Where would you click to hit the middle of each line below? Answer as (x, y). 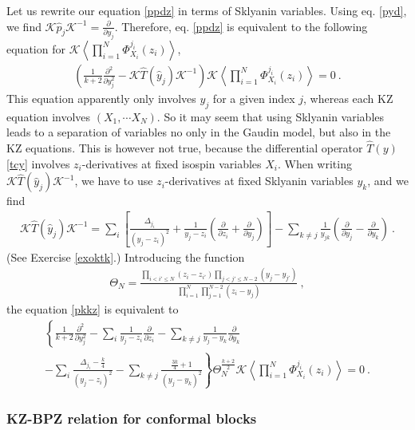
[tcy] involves (38, 163)
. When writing (314, 163)
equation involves (49, 116)
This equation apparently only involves (101, 98)
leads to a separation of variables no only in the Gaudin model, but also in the (199, 132)
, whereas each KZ (348, 98)
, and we (388, 181)
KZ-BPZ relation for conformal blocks (132, 418)
